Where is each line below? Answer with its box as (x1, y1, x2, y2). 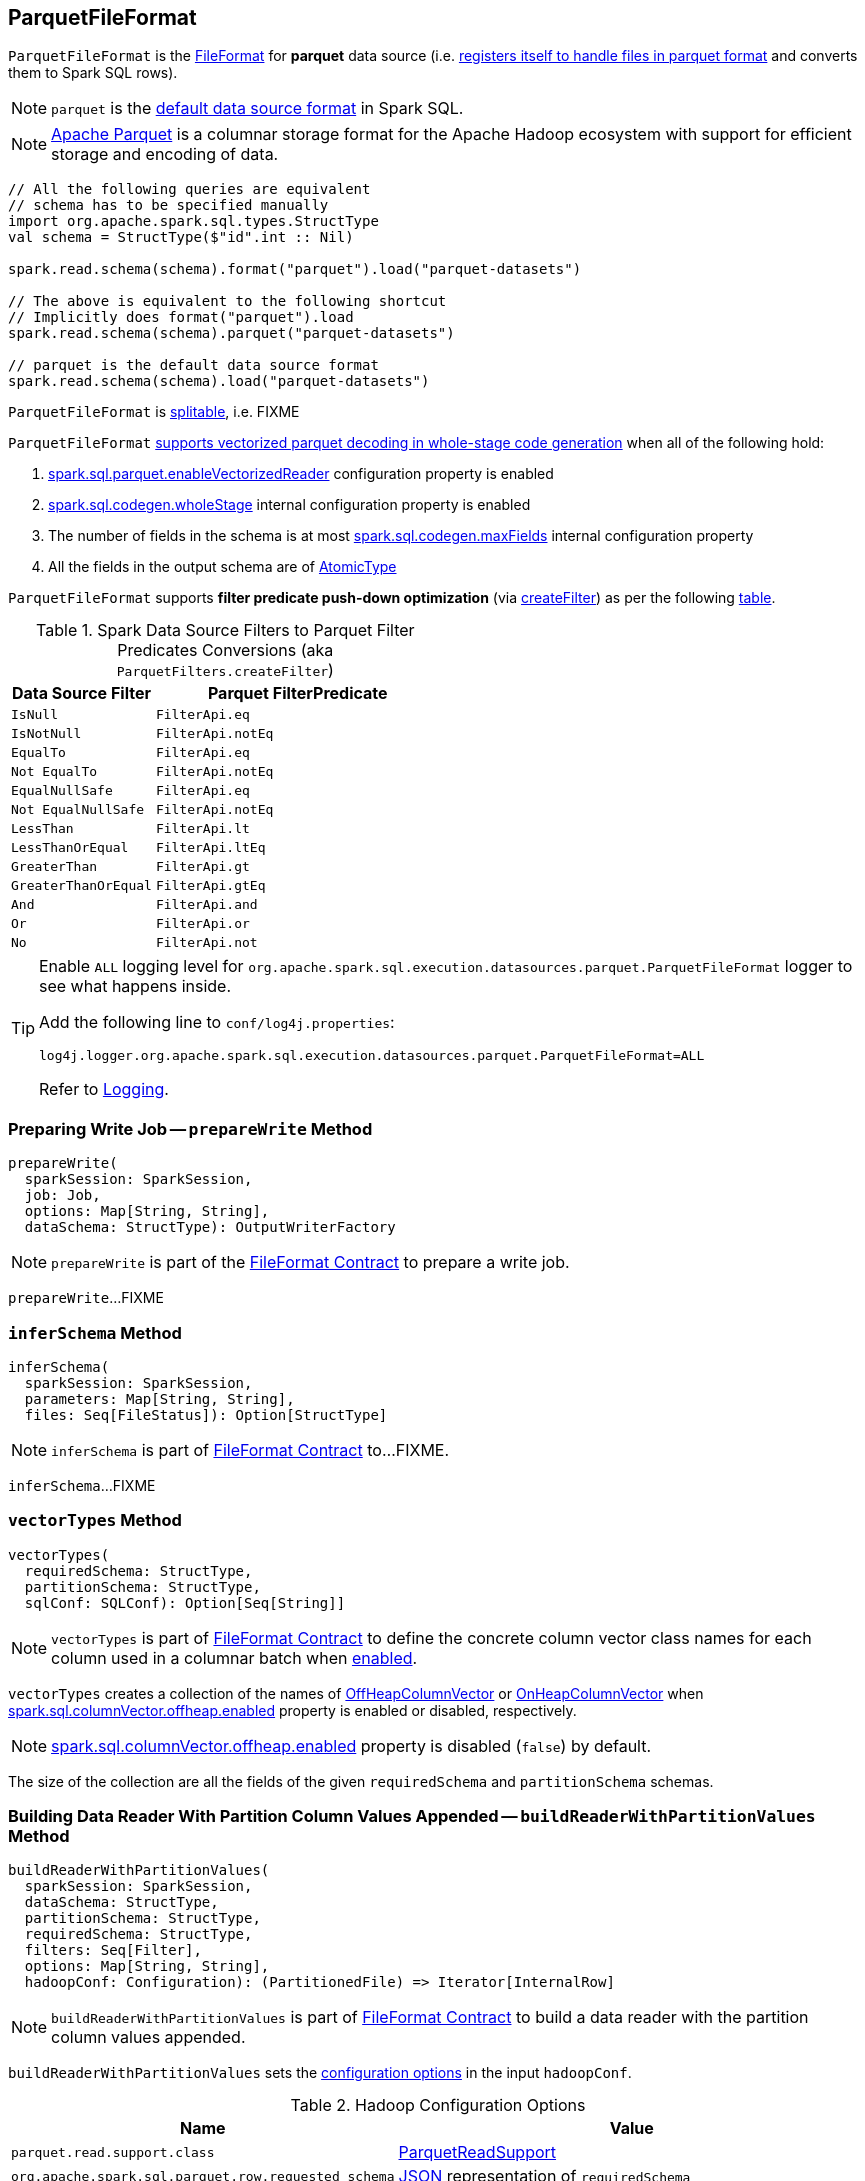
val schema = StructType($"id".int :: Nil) (8, 229, 354, 246)
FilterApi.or (155, 916, 250, 932)
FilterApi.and (155, 897, 258, 913)
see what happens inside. (39, 976, 232, 997)
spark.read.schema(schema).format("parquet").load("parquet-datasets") (8, 261, 582, 278)
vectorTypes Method (8, 1510, 182, 1531)
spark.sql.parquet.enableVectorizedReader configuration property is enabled (48, 465, 554, 483)
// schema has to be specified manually (8, 197, 329, 214)
